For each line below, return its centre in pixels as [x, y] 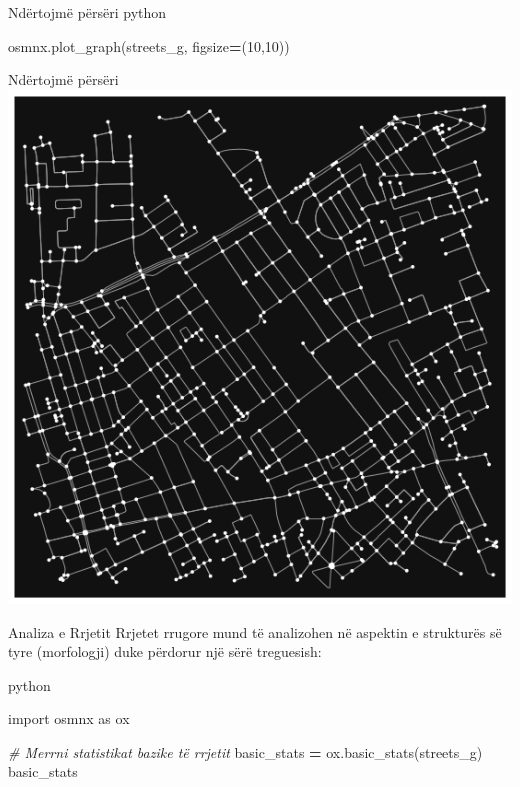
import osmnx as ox [69, 718]
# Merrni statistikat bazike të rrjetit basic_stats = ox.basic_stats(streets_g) [245, 751]
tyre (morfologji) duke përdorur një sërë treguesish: [165, 651]
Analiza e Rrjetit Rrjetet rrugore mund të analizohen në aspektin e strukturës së [255, 631]
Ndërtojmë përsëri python [87, 12]
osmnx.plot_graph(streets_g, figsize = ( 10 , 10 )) [149, 45]
